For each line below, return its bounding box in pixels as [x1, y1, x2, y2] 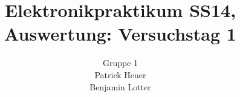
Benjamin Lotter [89, 80, 151, 93]
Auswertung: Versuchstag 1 [4, 21, 236, 46]
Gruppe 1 [102, 56, 138, 69]
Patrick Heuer [94, 68, 146, 81]
